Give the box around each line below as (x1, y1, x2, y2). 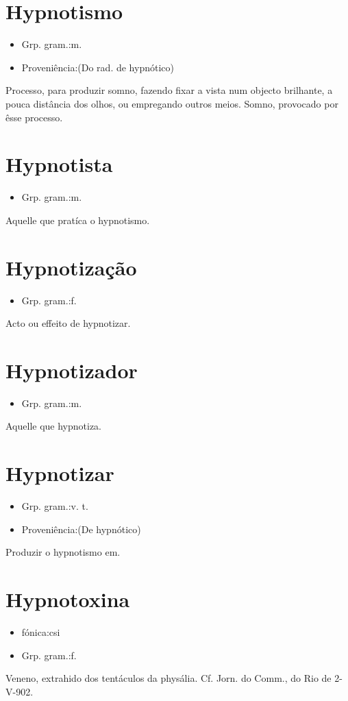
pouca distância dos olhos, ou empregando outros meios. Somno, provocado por (5, 96, 338, 110)
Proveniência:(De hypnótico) (21, 521, 141, 536)
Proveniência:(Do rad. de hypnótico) (21, 60, 174, 74)
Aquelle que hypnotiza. (5, 419, 102, 433)
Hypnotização (5, 253, 137, 281)
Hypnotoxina (5, 585, 130, 613)
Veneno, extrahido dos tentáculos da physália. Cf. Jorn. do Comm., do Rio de (5, 671, 332, 685)
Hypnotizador (5, 356, 138, 384)
